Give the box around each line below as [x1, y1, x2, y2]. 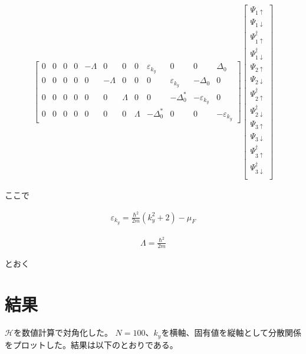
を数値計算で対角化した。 [13, 326, 113, 339]
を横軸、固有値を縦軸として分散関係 [161, 326, 301, 339]
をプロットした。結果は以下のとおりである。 [5, 338, 178, 350]
